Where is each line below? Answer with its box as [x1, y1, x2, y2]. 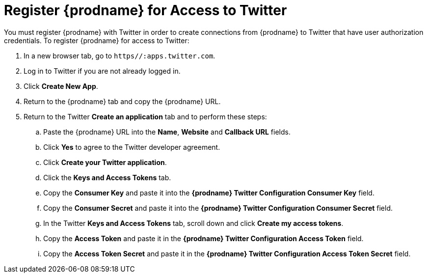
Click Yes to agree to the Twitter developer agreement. [43, 142, 220, 151]
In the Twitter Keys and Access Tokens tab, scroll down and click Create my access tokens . [43, 219, 344, 227]
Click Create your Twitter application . [43, 158, 167, 166]
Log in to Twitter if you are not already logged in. [24, 66, 181, 75]
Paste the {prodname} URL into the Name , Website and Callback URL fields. [43, 127, 291, 136]
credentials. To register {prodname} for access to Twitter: [4, 36, 189, 45]
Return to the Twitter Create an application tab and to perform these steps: [24, 112, 267, 121]
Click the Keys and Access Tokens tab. [43, 173, 171, 182]
